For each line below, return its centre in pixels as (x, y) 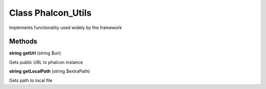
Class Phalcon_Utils (50, 13)
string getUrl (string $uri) (35, 53)
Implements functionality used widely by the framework (66, 28)
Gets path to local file (31, 80)
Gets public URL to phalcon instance (46, 62)
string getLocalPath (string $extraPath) (50, 71)
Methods (23, 42)
